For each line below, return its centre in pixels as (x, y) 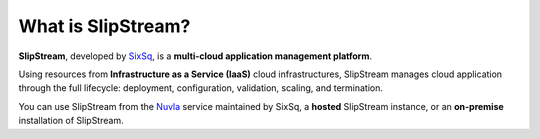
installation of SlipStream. (71, 121)
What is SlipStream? (104, 26)
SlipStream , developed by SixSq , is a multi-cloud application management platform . (195, 56)
